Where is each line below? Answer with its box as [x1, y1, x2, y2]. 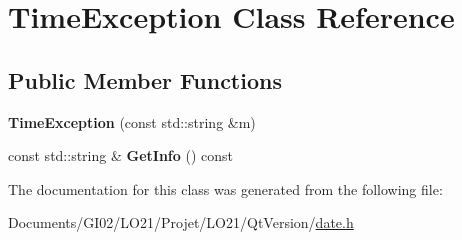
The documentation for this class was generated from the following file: [8, 178, 443, 199]
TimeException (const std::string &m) [8, 111, 256, 132]
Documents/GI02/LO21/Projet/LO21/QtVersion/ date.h [8, 212, 354, 233]
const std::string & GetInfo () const [8, 145, 233, 166]
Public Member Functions [8, 64, 282, 95]
